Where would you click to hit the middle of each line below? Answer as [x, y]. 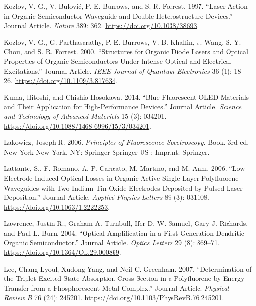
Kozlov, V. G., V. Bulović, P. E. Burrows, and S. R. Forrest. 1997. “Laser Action [126, 6]
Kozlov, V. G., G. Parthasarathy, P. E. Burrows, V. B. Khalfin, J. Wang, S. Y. [123, 42]
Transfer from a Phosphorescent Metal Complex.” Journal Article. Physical [116, 288]
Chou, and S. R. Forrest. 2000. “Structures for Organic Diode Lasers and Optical [126, 51]
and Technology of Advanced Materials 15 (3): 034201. [85, 116]
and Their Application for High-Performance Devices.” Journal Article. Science [123, 106]
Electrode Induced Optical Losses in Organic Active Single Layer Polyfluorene [121, 178]
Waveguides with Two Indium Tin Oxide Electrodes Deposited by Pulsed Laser [123, 187]
